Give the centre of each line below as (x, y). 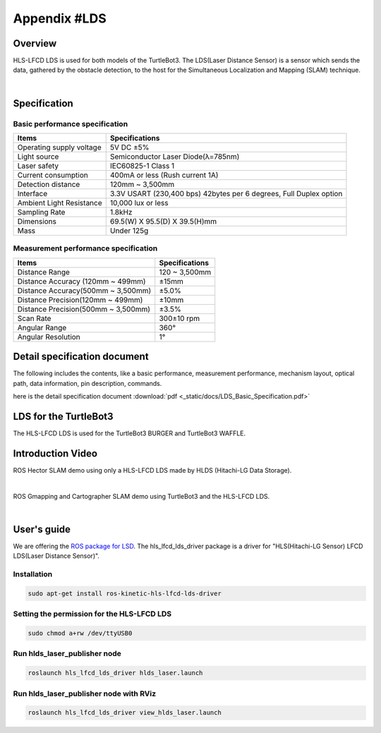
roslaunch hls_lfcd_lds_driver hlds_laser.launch (115, 673)
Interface (32, 194)
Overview (35, 43)
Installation (33, 574)
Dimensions (37, 221)
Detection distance (49, 184)
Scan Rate (34, 318)
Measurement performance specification (85, 248)
